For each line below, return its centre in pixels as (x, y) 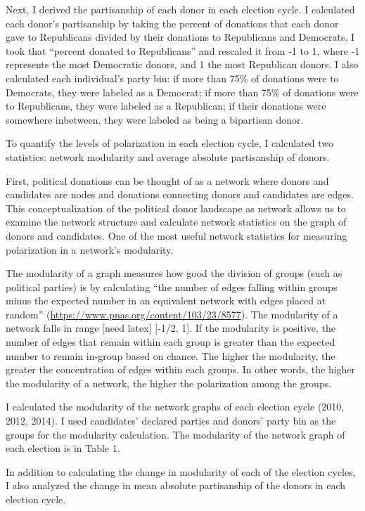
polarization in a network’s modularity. (90, 249)
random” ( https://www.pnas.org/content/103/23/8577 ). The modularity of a (172, 314)
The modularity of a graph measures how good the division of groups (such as (174, 273)
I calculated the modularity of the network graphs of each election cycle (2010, (175, 407)
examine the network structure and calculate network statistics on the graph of (176, 222)
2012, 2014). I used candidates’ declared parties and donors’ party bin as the (171, 421)
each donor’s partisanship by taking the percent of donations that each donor (172, 23)
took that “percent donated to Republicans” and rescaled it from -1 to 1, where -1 (183, 50)
